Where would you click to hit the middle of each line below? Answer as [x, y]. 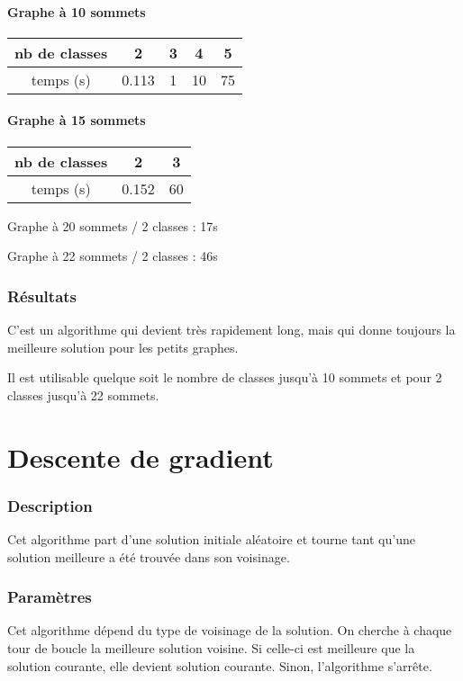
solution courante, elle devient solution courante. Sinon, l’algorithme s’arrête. [220, 665]
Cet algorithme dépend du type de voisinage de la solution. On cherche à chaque [230, 630]
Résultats [42, 296]
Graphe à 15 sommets [77, 120]
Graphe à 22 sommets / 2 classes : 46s [113, 256]
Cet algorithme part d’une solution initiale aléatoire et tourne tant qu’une [211, 538]
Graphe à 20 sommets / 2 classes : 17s [113, 225]
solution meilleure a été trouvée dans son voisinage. [149, 556]
